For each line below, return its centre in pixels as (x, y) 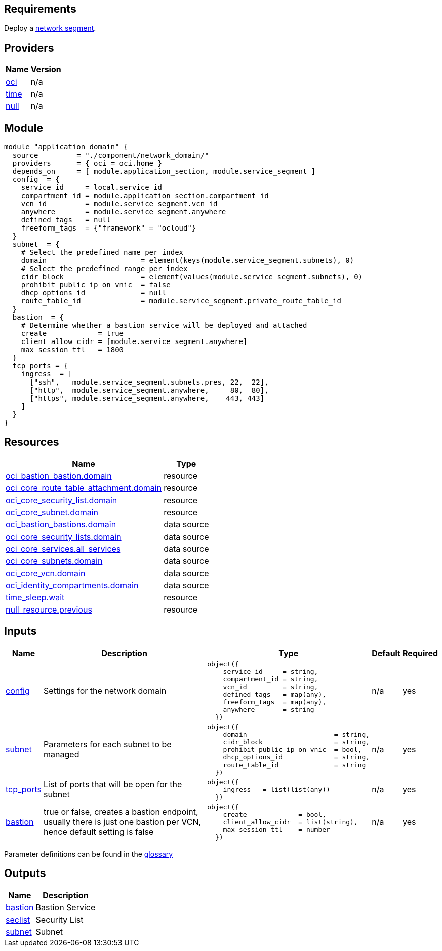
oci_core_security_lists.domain (64, 536)
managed (62, 755)
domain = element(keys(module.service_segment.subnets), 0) (188, 261)
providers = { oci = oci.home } (87, 163)
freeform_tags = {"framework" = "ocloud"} (109, 228)
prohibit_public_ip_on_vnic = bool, (292, 749)
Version (46, 70)
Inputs (21, 631)
